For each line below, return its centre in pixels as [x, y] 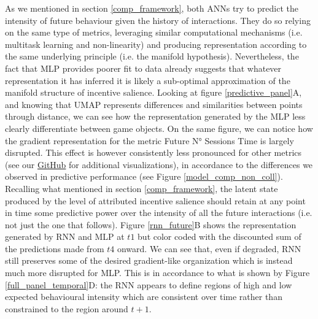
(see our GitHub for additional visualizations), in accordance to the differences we [159, 164]
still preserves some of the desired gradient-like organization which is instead [149, 260]
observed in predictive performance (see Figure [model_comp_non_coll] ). [144, 176]
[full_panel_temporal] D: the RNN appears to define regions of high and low [149, 284]
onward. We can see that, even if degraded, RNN [209, 248]
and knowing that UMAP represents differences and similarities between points [154, 104]
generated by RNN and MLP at [65, 236]
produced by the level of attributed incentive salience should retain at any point [155, 200]
